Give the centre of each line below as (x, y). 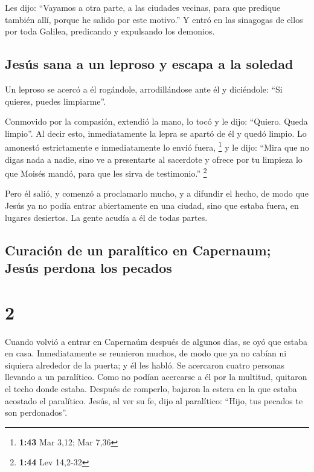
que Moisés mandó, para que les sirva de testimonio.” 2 (106, 172)
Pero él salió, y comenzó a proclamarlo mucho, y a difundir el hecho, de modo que (157, 193)
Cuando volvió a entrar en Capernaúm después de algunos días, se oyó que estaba (156, 341)
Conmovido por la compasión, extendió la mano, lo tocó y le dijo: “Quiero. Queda (156, 121)
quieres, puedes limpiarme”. (56, 101)
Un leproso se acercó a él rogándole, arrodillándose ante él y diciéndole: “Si (144, 89)
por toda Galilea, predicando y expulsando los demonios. (110, 31)
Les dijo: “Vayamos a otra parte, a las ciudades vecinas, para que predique (143, 7)
